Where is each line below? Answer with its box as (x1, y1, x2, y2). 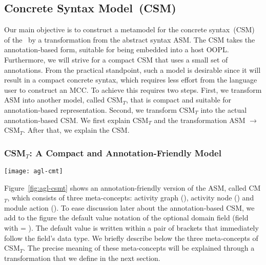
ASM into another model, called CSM (4, 94, 123, 105)
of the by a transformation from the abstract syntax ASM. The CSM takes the (4, 34, 255, 45)
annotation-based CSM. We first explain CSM (4, 114, 149, 125)
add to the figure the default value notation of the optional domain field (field (4, 212, 249, 223)
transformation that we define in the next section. (4, 252, 160, 263)
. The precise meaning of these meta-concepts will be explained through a (23, 242, 255, 253)
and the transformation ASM (154, 114, 245, 125)
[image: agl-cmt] (4, 167, 63, 175)
